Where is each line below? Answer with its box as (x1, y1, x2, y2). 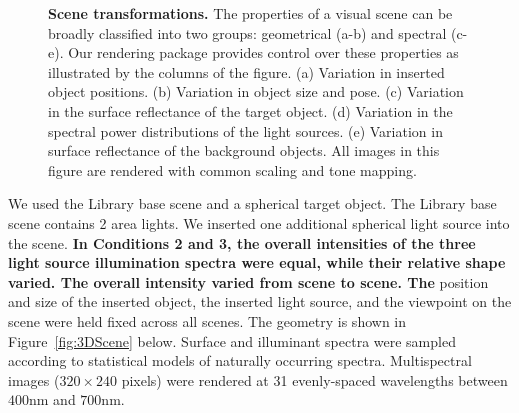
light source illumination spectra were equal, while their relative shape (8, 252, 506, 273)
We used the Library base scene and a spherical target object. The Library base (8, 193, 497, 214)
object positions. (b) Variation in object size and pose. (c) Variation (48, 81, 464, 102)
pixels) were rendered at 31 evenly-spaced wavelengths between (121, 369, 508, 390)
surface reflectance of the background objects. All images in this (48, 140, 440, 161)
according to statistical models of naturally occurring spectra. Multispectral (8, 350, 472, 371)
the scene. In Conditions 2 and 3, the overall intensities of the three (8, 232, 476, 253)
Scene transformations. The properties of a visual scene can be (48, 3, 453, 23)
